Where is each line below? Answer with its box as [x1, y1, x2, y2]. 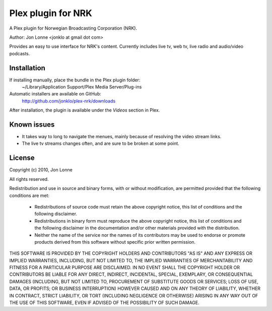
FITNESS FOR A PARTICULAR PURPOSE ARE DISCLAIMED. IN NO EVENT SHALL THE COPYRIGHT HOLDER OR [9, 264, 240, 271]
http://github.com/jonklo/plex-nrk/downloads [22, 98, 116, 104]
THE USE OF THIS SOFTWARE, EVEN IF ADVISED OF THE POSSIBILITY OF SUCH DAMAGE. [9, 299, 200, 306]
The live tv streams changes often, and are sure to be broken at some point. [22, 141, 180, 147]
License [9, 154, 35, 162]
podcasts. [9, 50, 30, 56]
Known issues [9, 121, 55, 129]
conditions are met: [9, 192, 50, 198]
